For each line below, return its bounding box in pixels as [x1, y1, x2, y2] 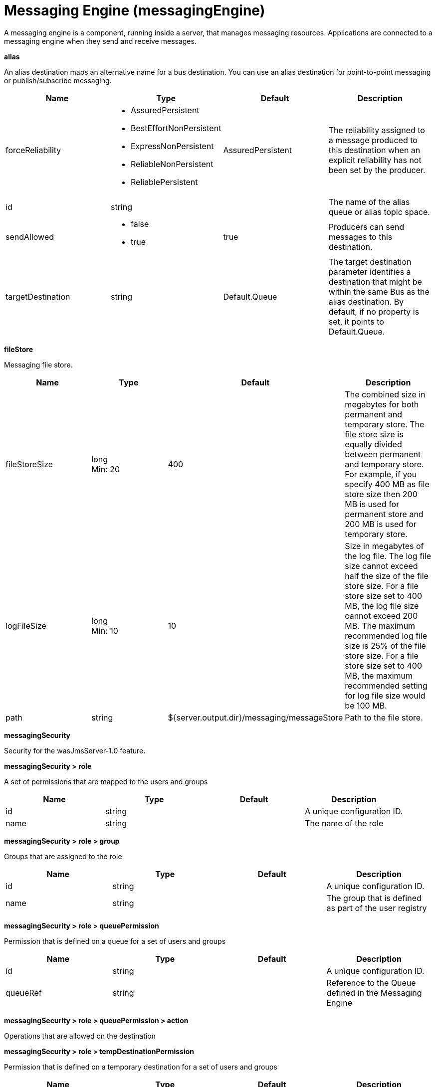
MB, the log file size [345, 600, 419, 611]
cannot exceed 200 [345, 610, 418, 621]
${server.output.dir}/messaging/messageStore [168, 712, 343, 723]
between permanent [345, 449, 421, 459]
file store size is [345, 429, 404, 439]
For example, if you [345, 469, 417, 479]
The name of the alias [328, 196, 410, 207]
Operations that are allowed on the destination [4, 1031, 156, 1040]
